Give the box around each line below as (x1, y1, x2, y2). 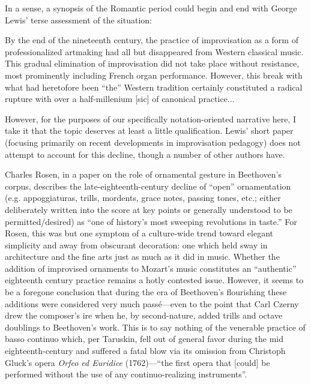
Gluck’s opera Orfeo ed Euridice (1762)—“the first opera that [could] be (5, 356, 270, 368)
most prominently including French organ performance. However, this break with (5, 68, 303, 81)
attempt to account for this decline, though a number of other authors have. (5, 148, 285, 160)
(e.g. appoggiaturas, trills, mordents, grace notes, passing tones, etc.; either (5, 191, 281, 204)
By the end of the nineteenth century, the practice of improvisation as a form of (5, 34, 298, 46)
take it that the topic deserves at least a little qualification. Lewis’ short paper (5, 124, 294, 137)
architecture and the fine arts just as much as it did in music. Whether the (5, 250, 280, 263)
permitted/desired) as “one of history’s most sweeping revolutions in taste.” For (5, 215, 297, 227)
